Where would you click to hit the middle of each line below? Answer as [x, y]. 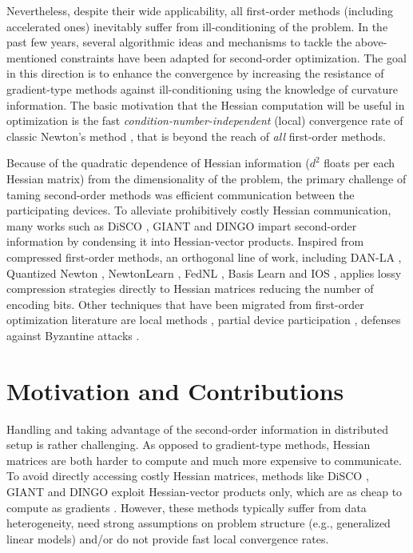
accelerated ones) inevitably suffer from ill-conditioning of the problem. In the [197, 26]
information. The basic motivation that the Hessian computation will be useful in [206, 104]
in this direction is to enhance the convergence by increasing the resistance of [195, 73]
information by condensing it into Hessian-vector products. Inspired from [185, 241]
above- [371, 42]
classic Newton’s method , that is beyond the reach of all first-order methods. [196, 136]
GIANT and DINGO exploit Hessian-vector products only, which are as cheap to [205, 491]
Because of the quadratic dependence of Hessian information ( [158, 163]
